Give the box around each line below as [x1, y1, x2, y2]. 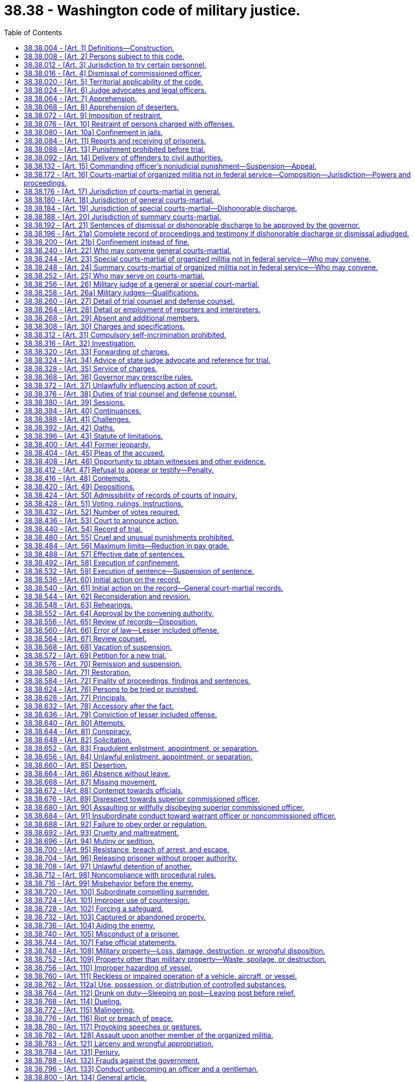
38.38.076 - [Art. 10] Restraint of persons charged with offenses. [24, 119, 235, 128]
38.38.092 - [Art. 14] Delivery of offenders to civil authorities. [24, 153, 223, 162]
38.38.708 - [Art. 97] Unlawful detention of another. [24, 862, 192, 871]
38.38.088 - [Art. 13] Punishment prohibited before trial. [24, 144, 206, 153]
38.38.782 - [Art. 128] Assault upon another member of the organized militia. [24, 1030, 273, 1039]
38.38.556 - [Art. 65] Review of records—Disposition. [24, 617, 198, 626]
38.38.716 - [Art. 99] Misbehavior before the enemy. [24, 879, 194, 887]
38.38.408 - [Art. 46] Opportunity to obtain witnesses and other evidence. [24, 457, 266, 466]
